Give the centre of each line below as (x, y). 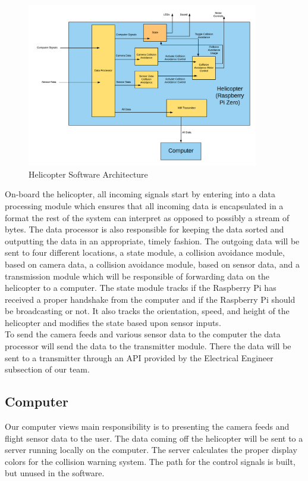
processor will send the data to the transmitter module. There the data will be (148, 346)
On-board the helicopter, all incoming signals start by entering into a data (140, 194)
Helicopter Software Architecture (88, 174)
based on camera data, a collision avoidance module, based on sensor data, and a (152, 264)
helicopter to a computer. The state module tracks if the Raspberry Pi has (141, 288)
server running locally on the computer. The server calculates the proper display (151, 450)
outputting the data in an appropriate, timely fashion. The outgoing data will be (152, 240)
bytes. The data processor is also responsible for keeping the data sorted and (144, 229)
